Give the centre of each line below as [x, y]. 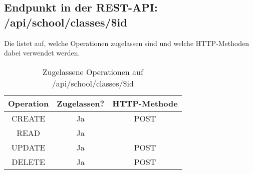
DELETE [28, 161]
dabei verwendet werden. [42, 53]
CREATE [28, 118]
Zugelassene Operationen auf [93, 71]
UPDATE [28, 147]
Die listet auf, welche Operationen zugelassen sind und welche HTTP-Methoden [127, 43]
